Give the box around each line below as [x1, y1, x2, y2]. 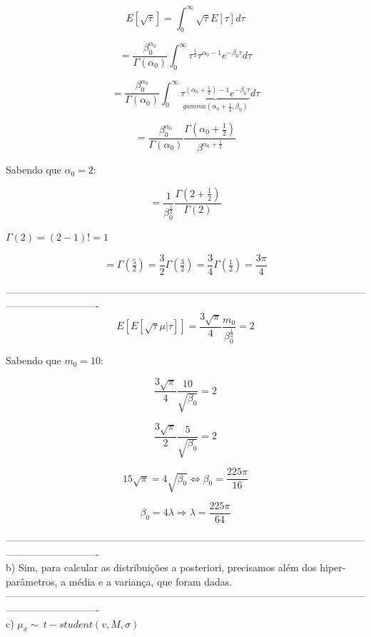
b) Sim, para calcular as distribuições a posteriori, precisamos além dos [6, 560, 317, 575]
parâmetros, [6, 573, 58, 588]
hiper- [320, 560, 346, 575]
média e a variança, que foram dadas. [68, 573, 233, 588]
